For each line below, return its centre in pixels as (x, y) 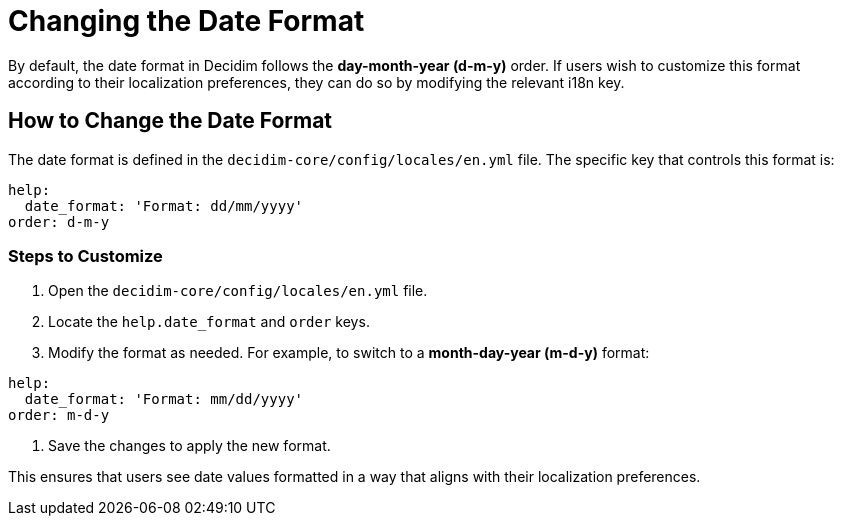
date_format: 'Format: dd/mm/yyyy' (164, 205)
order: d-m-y (59, 221)
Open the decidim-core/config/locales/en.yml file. (238, 291)
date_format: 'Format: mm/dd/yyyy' (164, 399)
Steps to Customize (85, 255)
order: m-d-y (59, 415)
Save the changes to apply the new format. (189, 446)
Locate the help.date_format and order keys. (209, 322)
